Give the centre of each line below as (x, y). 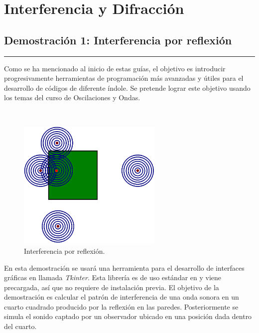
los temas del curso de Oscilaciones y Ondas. (72, 97)
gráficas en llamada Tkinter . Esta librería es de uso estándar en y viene (113, 277)
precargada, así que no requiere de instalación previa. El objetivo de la (112, 287)
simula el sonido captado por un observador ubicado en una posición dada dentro (128, 316)
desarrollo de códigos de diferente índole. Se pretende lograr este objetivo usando (127, 87)
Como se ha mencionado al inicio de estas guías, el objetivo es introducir (115, 68)
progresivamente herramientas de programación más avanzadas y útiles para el (124, 78)
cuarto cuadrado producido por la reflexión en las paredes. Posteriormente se (121, 306)
